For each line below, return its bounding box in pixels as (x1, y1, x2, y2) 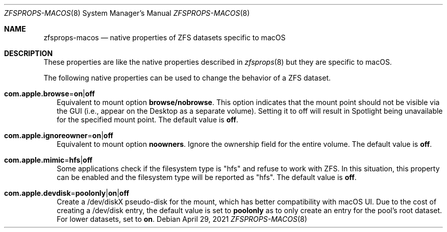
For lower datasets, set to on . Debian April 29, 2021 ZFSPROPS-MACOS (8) (57, 215, 307, 223)
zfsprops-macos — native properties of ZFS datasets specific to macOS (43, 33, 286, 42)
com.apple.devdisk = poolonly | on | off (4, 189, 130, 197)
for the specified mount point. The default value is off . (57, 115, 238, 124)
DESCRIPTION (4, 49, 53, 58)
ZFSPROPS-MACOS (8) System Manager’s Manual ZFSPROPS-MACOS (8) (4, 9, 250, 17)
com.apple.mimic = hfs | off (4, 156, 93, 164)
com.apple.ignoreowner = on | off (4, 131, 113, 140)
